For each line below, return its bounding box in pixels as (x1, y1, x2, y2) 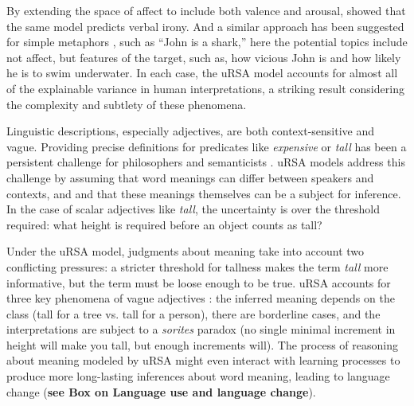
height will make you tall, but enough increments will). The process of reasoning (6, 336, 398, 353)
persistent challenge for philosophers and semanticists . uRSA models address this (6, 154, 405, 170)
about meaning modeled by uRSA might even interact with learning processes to (6, 352, 400, 369)
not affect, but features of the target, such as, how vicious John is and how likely (6, 49, 401, 65)
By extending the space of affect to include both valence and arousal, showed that (6, 2, 406, 18)
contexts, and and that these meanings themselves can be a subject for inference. (6, 185, 401, 201)
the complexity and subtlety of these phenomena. (6, 96, 247, 112)
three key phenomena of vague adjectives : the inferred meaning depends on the (6, 290, 395, 306)
